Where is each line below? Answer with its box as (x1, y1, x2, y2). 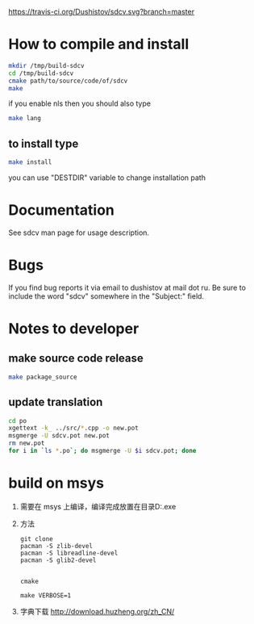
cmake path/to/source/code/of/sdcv (8, 77, 128, 85)
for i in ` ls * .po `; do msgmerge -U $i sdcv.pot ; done (8, 447, 197, 455)
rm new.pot (8, 439, 45, 447)
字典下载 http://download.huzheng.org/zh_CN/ (19, 606, 175, 616)
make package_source (8, 373, 78, 381)
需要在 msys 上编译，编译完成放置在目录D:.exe (19, 501, 177, 511)
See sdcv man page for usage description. (8, 228, 150, 237)
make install (8, 158, 52, 166)
